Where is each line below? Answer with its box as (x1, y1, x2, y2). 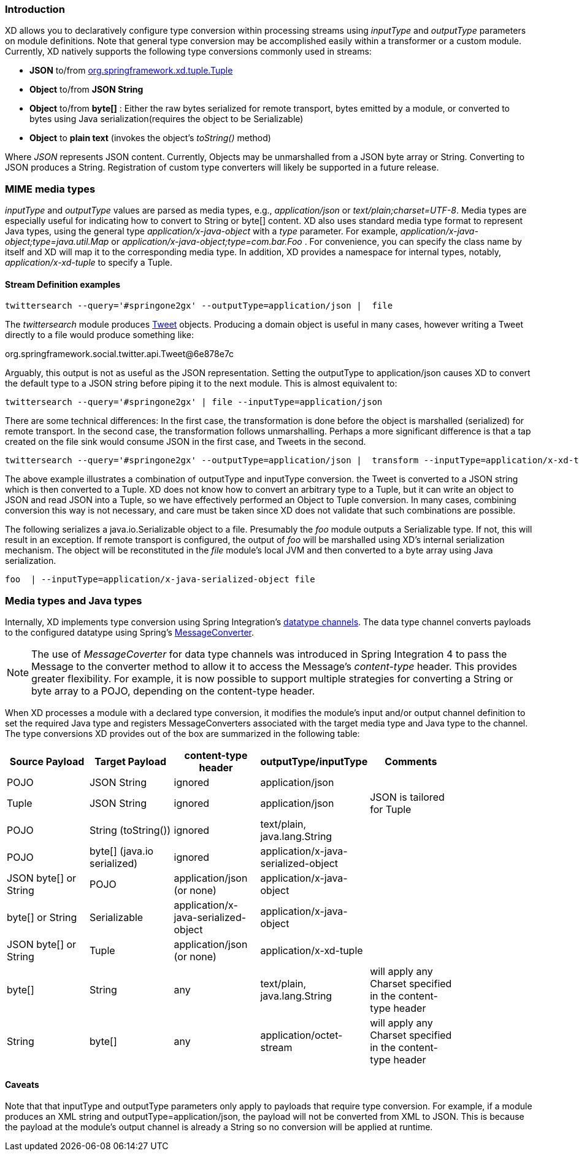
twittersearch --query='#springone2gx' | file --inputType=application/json (5, 397, 383, 407)
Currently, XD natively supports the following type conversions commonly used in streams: (5, 46, 372, 57)
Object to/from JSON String (29, 84, 144, 95)
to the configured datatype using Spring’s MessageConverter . (5, 627, 255, 638)
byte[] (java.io (89, 845, 154, 858)
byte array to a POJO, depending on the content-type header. (31, 685, 315, 698)
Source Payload (9, 755, 85, 768)
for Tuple (370, 803, 412, 816)
